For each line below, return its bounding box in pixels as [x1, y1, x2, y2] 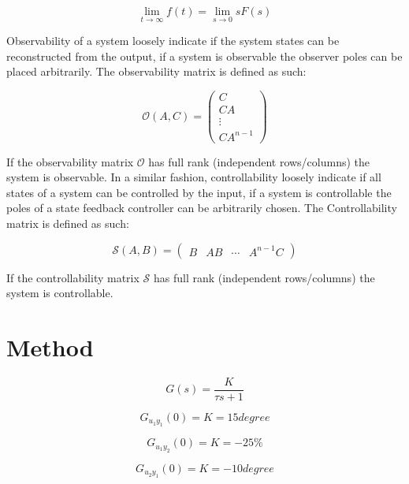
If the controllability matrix [6, 269, 139, 285]
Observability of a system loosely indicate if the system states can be [6, 32, 340, 49]
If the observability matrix [6, 153, 134, 169]
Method [6, 331, 94, 363]
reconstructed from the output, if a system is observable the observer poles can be [6, 47, 403, 64]
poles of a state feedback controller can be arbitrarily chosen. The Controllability [6, 199, 397, 216]
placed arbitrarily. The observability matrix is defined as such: [6, 63, 307, 80]
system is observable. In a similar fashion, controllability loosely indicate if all [6, 169, 381, 185]
